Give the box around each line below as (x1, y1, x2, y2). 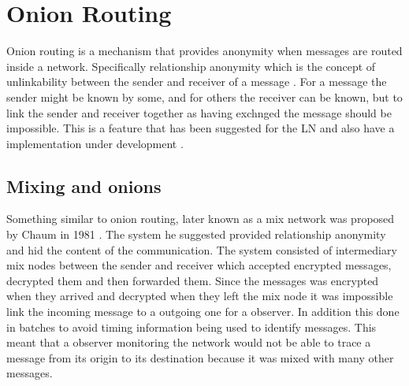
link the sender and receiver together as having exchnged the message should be (6, 104, 392, 121)
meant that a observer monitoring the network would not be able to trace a (6, 334, 371, 351)
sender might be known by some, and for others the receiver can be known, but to (6, 88, 403, 105)
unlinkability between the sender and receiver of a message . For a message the (6, 73, 387, 90)
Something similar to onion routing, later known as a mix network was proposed (6, 210, 395, 227)
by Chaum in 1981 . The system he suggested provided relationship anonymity (6, 226, 386, 243)
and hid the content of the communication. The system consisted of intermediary (6, 241, 397, 258)
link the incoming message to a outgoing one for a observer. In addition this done (6, 303, 400, 320)
